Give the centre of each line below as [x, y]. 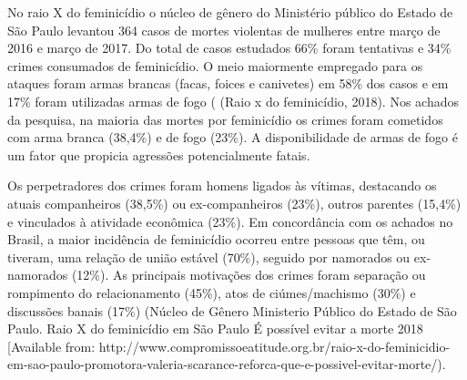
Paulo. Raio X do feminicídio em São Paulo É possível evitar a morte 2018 [215, 329]
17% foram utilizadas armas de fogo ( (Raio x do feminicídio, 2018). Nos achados [233, 101]
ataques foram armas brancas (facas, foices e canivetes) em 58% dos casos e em [228, 83]
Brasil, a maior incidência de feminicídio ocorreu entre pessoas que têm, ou [216, 239]
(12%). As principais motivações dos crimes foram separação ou [249, 275]
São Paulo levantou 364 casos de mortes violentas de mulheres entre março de [224, 30]
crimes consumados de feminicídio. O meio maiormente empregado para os [215, 65]
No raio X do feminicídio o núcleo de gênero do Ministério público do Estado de [230, 12]
